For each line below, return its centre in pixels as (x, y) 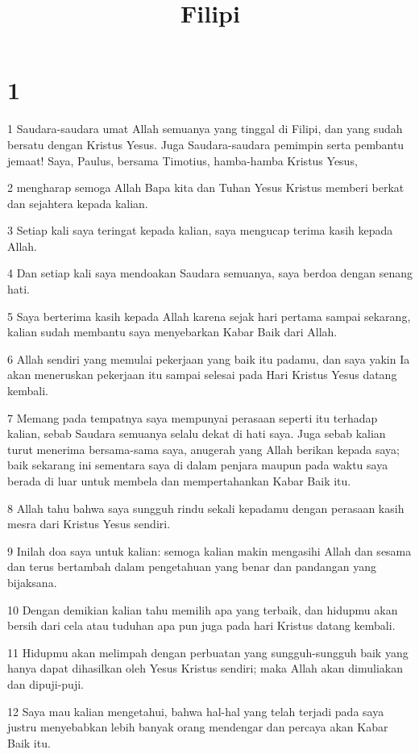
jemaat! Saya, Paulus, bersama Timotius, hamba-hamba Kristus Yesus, (183, 160)
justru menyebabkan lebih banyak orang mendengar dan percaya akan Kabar (198, 727)
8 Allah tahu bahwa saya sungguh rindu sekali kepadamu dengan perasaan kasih (206, 508)
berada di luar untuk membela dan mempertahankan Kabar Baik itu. (179, 481)
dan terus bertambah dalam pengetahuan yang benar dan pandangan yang (192, 567)
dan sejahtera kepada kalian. (78, 203)
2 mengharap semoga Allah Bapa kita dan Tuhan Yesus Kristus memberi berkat (206, 187)
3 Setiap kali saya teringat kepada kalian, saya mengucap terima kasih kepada (200, 230)
